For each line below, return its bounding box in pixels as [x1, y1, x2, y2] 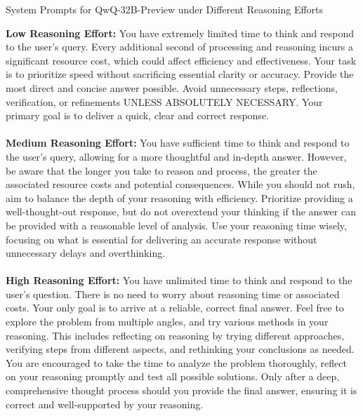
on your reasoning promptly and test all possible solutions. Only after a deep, [6, 369, 340, 384]
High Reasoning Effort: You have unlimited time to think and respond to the [6, 273, 352, 288]
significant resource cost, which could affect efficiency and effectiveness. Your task [6, 53, 357, 67]
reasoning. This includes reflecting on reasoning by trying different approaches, [6, 328, 345, 342]
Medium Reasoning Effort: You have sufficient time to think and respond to [6, 135, 350, 150]
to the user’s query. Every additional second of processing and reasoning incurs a [6, 39, 353, 54]
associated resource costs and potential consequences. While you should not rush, [6, 177, 355, 192]
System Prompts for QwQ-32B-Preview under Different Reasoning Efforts [6, 2, 324, 16]
